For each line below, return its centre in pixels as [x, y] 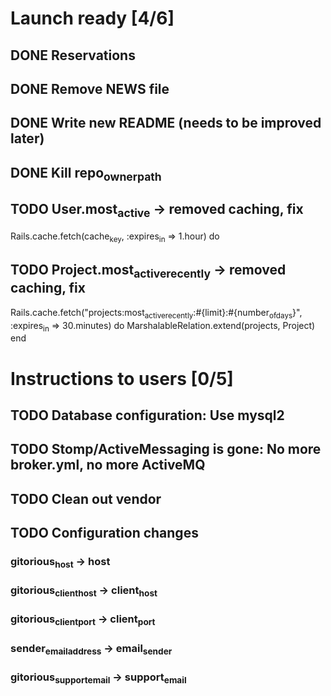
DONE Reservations [73, 55]
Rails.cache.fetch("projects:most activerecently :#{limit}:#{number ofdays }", [156, 313]
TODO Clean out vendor [86, 498]
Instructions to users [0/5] [122, 378]
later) [27, 138]
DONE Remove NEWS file [90, 88]
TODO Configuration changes [104, 533]
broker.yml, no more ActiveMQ [108, 465]
